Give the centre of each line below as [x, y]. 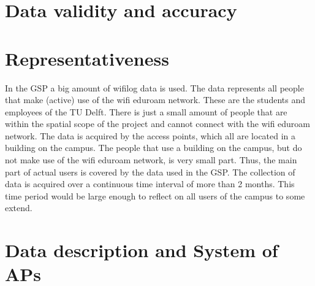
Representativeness [87, 58]
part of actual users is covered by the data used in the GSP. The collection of [150, 172]
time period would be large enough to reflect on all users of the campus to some [155, 195]
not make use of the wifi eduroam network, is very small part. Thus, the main [151, 160]
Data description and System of [142, 250]
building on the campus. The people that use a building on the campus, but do [154, 148]
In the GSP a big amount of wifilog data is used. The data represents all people [154, 87]
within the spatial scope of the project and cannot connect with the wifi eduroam [158, 124]
